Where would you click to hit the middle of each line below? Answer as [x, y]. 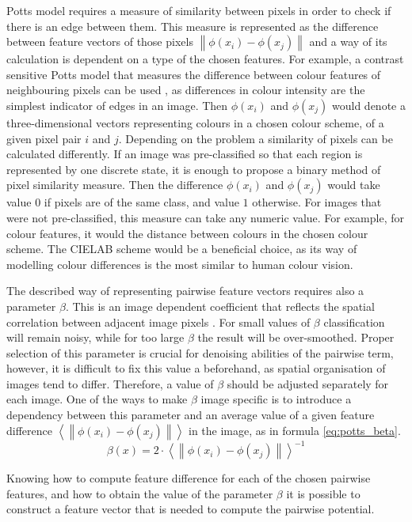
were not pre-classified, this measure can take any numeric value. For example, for [205, 217]
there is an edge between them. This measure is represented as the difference [193, 26]
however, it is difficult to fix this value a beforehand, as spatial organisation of [196, 368]
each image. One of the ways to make [97, 399]
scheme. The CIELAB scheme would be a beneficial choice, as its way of [182, 249]
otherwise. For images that [317, 202]
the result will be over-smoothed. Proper [296, 337]
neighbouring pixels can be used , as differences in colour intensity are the [186, 90]
